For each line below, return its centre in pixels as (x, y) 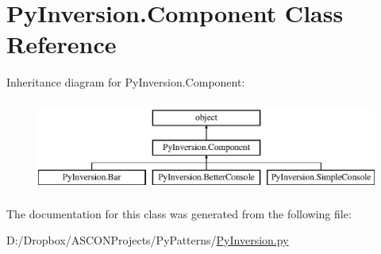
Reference (62, 44)
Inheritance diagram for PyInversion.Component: (126, 82)
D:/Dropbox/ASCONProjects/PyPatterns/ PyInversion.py (148, 240)
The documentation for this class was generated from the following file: (179, 213)
